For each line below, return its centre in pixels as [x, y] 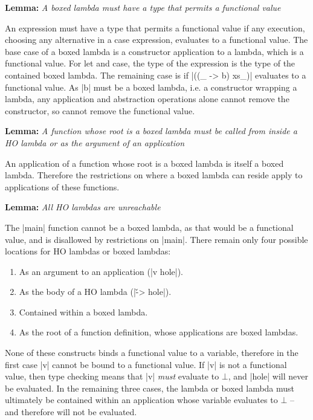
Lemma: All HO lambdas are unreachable [83, 207]
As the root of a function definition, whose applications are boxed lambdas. [159, 332]
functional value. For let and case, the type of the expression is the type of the [150, 63]
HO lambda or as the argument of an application [95, 142]
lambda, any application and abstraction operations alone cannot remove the [147, 99]
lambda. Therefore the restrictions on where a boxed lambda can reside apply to [154, 175]
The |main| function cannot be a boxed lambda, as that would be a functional [149, 227]
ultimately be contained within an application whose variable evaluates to [141, 400]
